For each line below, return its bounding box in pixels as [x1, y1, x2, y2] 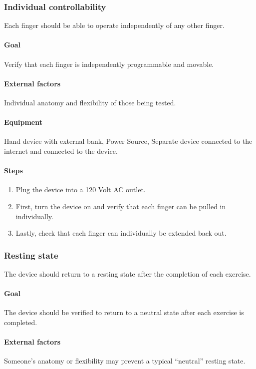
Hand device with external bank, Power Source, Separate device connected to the [4, 136, 253, 146]
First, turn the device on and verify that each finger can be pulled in [15, 201, 226, 211]
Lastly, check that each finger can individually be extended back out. [15, 228, 227, 238]
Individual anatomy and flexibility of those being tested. [4, 97, 176, 107]
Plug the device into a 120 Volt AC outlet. [15, 184, 146, 195]
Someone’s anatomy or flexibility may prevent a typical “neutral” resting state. [4, 356, 246, 366]
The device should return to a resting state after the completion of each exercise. [4, 268, 251, 279]
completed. [4, 317, 37, 327]
